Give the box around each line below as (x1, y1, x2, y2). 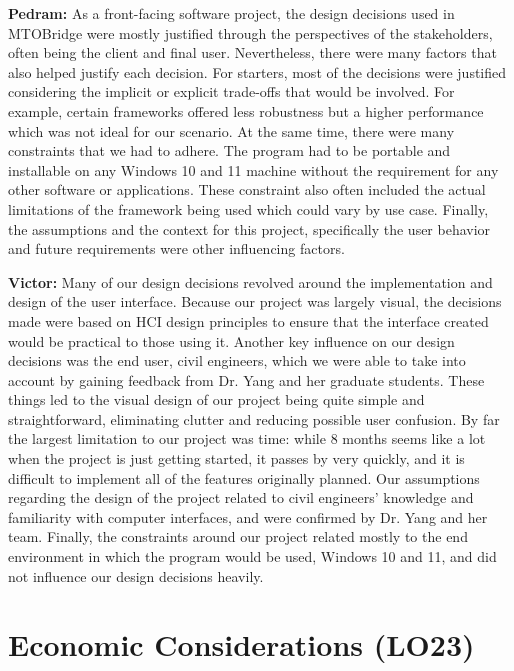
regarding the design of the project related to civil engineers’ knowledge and (8, 487, 474, 508)
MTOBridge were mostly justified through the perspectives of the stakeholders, (8, 22, 493, 43)
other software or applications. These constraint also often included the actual (8, 179, 486, 200)
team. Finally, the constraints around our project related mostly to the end (8, 526, 468, 547)
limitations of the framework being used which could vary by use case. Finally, (8, 198, 489, 219)
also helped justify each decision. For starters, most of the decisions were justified (8, 61, 507, 82)
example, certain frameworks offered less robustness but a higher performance (8, 100, 484, 121)
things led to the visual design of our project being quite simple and (8, 389, 425, 410)
